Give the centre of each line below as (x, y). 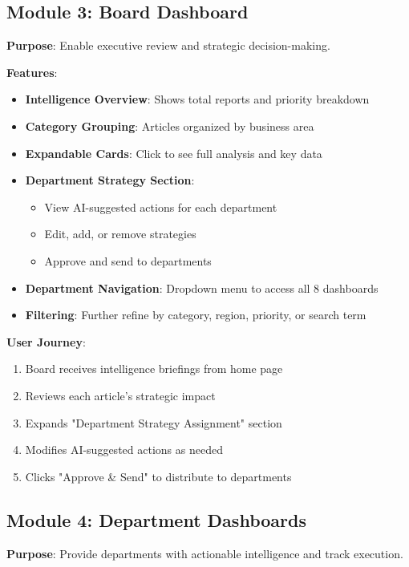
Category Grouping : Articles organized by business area (170, 126)
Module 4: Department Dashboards (156, 519)
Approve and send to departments (128, 260)
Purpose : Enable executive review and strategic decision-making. (168, 45)
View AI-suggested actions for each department (161, 207)
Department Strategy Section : (110, 180)
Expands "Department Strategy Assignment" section (154, 422)
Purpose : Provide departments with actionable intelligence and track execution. (205, 553)
